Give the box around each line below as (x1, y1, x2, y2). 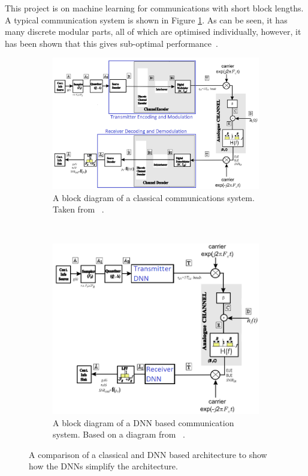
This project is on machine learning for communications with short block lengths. (5, 2, 304, 14)
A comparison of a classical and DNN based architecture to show (29, 448, 267, 460)
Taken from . (53, 203, 104, 215)
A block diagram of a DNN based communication (53, 416, 234, 429)
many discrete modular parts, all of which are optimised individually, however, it (5, 25, 301, 38)
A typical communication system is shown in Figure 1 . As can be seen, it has (5, 13, 288, 26)
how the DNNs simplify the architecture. (29, 460, 178, 472)
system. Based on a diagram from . (53, 428, 185, 441)
